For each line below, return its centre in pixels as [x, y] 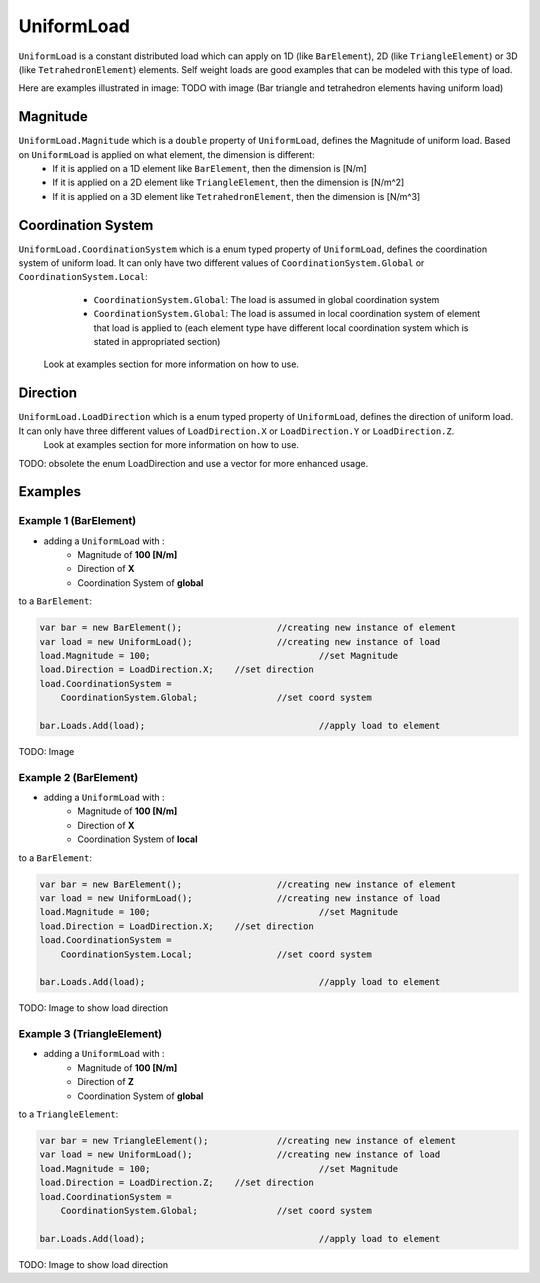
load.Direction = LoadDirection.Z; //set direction [176, 1183]
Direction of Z [106, 1082]
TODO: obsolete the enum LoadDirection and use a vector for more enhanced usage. [193, 463]
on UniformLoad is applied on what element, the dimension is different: [166, 154]
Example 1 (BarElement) [77, 521]
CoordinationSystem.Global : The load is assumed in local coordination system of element [287, 314]
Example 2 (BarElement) [78, 777]
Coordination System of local [137, 839]
